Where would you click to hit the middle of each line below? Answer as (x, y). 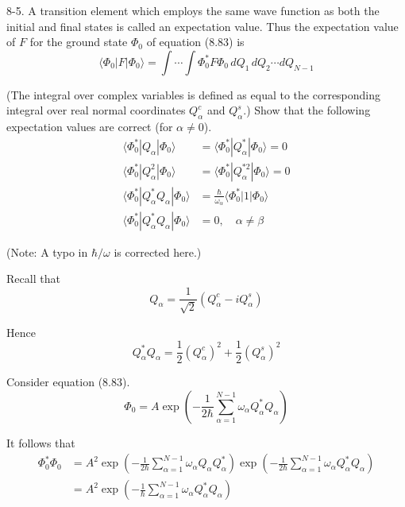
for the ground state (79, 42)
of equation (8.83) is (195, 42)
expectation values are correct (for (90, 127)
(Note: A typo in (47, 252)
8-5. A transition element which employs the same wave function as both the (193, 10)
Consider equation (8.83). (68, 382)
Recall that (33, 279)
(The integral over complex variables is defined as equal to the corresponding (194, 94)
